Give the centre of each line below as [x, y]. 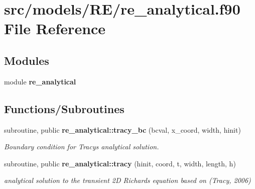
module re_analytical [40, 81]
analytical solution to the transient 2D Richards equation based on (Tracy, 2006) [127, 180]
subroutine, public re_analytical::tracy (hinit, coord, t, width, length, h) [120, 163]
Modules [27, 60]
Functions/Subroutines [64, 108]
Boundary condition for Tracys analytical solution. [82, 147]
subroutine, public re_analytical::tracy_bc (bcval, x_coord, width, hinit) [122, 129]
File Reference [55, 28]
